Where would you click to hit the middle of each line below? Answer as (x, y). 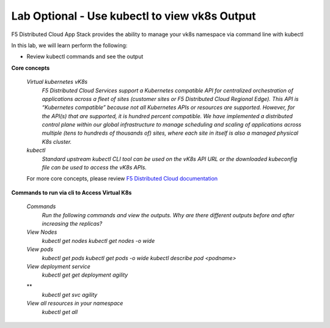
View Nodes (42, 232)
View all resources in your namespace (75, 304)
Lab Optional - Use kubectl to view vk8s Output (134, 16)
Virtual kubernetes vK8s (57, 82)
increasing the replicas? (72, 223)
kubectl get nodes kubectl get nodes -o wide (98, 240)
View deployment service (59, 266)
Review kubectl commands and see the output (85, 57)
